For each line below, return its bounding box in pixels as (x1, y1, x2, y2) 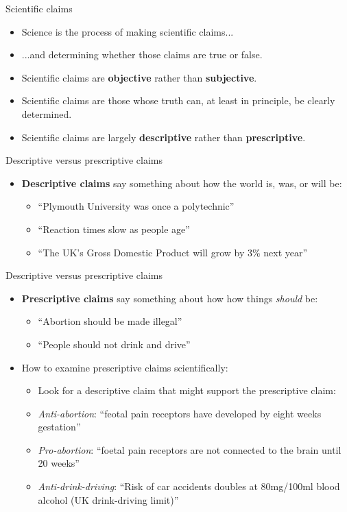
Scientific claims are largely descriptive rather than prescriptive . (21, 130, 306, 144)
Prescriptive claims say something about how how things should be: (21, 291, 318, 305)
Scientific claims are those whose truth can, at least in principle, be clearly (21, 93, 335, 108)
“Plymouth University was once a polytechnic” (38, 199, 235, 213)
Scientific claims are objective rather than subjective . (21, 70, 257, 84)
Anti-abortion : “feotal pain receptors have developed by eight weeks (38, 406, 322, 420)
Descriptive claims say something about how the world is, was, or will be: (21, 175, 342, 190)
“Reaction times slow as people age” (38, 221, 190, 236)
